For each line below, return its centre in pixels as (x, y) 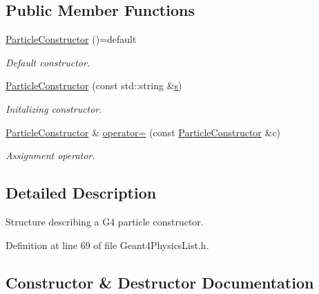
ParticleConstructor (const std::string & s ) (94, 85)
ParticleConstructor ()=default (71, 39)
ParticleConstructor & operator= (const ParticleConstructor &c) (143, 132)
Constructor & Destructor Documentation (160, 282)
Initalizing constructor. (54, 108)
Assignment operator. (50, 155)
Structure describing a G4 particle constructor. (105, 221)
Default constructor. (48, 62)
